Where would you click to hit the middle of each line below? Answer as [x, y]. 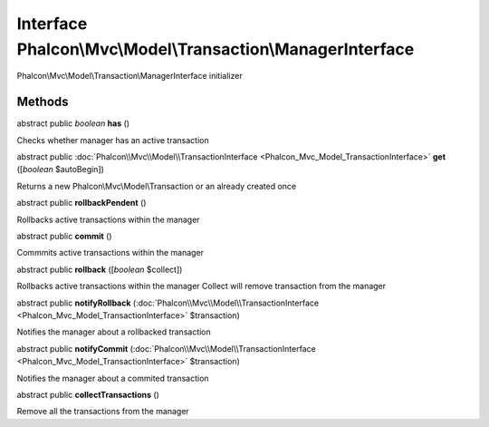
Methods [43, 102]
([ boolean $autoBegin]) [60, 170]
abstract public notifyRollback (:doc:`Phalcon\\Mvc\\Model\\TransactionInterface [168, 303]
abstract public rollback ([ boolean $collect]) [100, 269]
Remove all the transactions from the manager [103, 412]
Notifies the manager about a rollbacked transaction [114, 332]
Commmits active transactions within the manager [110, 253]
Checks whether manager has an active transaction [113, 140]
